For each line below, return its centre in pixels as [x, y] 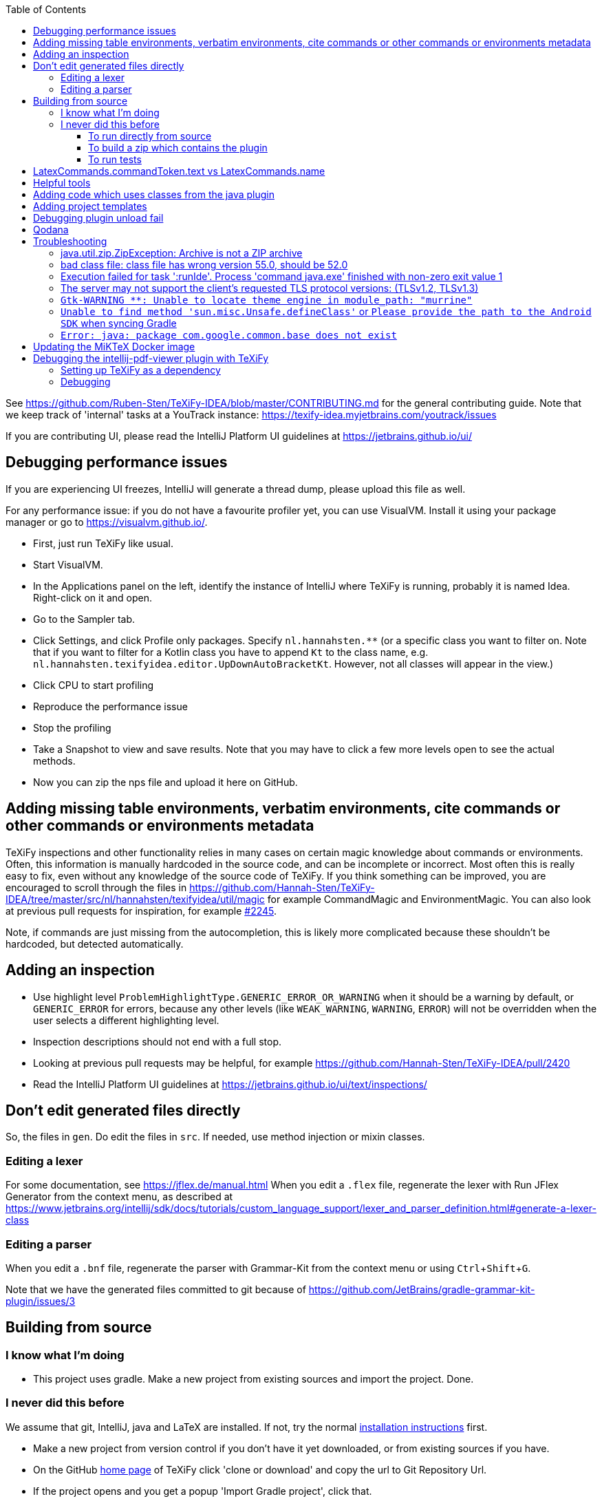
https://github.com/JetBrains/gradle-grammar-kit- [422, 1289]
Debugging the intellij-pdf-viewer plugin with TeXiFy [151, 358]
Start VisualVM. [68, 564]
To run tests [115, 159]
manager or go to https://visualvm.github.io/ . [107, 522]
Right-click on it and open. [93, 597]
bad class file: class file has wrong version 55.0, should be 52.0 [204, 265]
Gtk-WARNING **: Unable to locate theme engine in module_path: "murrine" [267, 300]
